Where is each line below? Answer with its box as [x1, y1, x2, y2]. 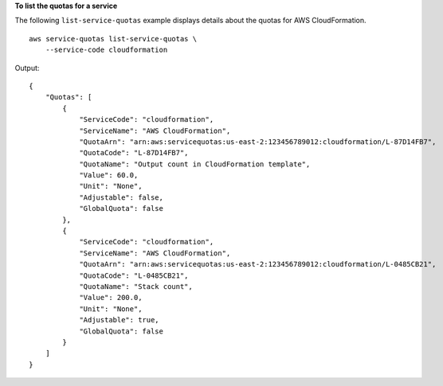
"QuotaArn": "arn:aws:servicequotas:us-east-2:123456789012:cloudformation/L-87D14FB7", [79, 137, 437, 146]
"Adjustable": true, [79, 315, 159, 325]
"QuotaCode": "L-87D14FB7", [79, 148, 189, 158]
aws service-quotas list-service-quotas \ [29, 34, 198, 43]
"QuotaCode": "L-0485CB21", [79, 271, 189, 280]
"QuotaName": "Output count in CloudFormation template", [79, 159, 311, 169]
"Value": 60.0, [79, 171, 139, 180]
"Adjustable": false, [79, 193, 163, 202]
